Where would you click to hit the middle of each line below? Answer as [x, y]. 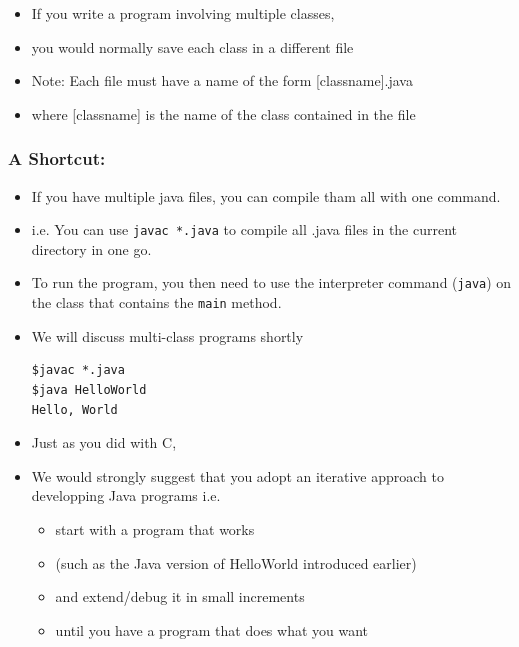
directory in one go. [91, 248]
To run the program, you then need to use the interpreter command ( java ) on [271, 282]
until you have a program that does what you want [212, 629]
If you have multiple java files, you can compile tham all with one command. [266, 195]
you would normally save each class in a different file [192, 46]
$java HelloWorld [89, 389]
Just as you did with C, [104, 442]
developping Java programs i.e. [126, 495]
